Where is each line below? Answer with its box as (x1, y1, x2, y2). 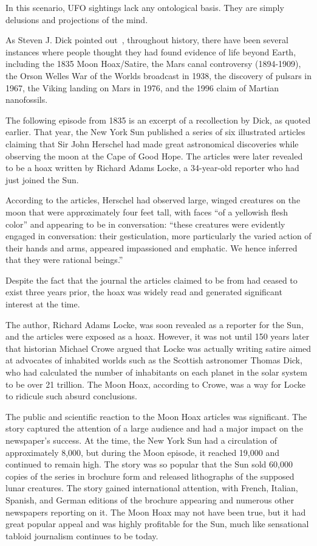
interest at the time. (5, 298, 80, 310)
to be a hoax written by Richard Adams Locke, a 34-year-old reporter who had (5, 161, 299, 174)
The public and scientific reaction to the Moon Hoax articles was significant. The (5, 410, 307, 422)
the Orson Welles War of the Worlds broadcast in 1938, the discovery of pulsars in (5, 69, 312, 82)
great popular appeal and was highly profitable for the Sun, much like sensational (5, 517, 309, 530)
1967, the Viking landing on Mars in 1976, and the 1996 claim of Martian (5, 81, 279, 94)
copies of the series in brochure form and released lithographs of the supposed (5, 469, 295, 482)
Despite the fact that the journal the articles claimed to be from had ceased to (5, 273, 298, 286)
